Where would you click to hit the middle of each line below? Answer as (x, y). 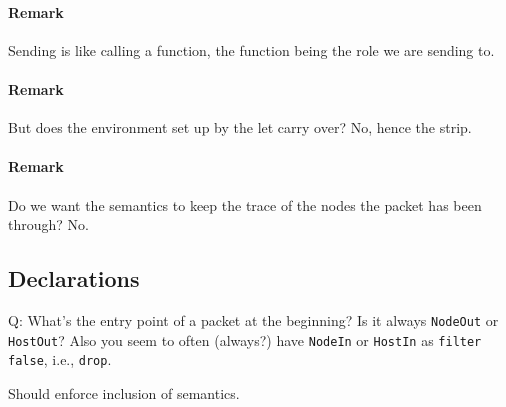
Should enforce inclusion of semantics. (124, 392)
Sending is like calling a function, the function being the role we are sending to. (251, 49)
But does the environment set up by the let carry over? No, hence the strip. (240, 127)
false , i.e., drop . (60, 359)
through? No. (48, 224)
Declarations (74, 278)
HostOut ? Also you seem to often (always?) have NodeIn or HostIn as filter (245, 339)
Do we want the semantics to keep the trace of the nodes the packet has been (245, 204)
